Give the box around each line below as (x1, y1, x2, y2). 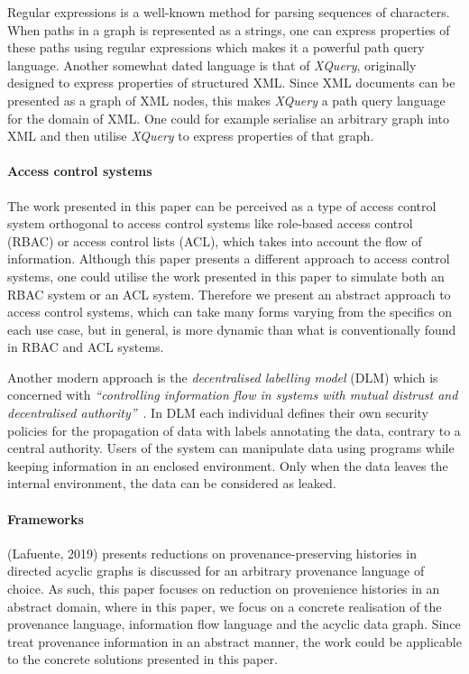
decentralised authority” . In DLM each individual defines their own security (7, 403, 428, 422)
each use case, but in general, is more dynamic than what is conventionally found (7, 319, 456, 338)
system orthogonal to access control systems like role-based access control (7, 214, 413, 233)
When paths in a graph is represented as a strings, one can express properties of (7, 20, 450, 39)
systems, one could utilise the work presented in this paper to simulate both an (7, 266, 445, 285)
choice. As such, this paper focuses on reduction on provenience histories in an (7, 579, 440, 598)
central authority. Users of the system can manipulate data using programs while (7, 439, 455, 457)
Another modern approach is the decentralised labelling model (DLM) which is (7, 367, 438, 386)
